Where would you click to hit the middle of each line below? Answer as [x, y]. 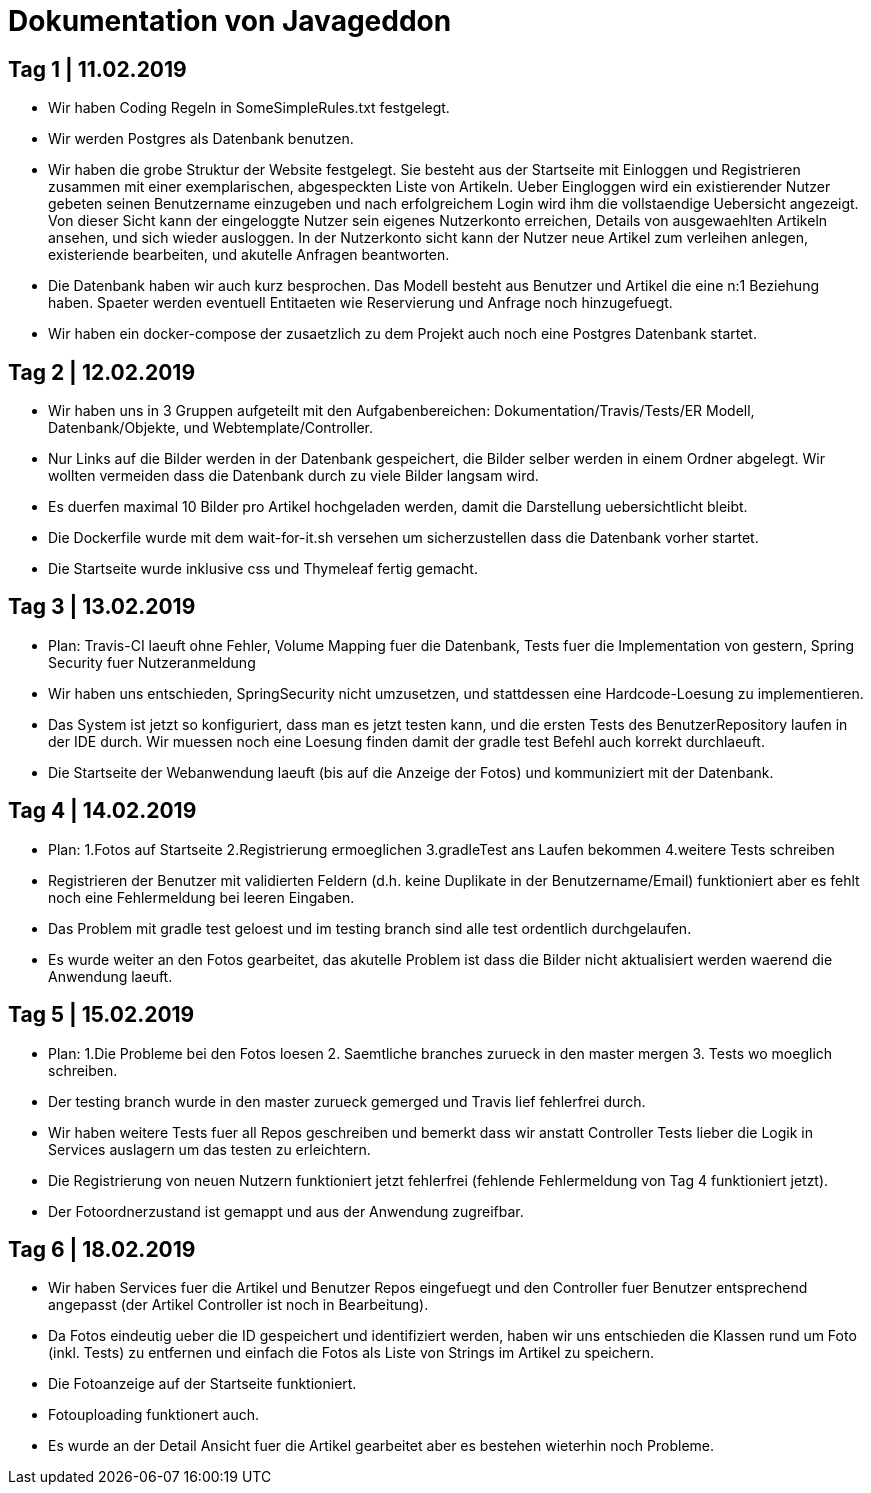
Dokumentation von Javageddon [230, 21]
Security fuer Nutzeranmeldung [152, 662]
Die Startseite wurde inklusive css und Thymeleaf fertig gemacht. [263, 569]
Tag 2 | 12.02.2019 [102, 372]
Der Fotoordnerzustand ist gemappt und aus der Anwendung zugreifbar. [286, 1211]
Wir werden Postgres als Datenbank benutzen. [201, 139]
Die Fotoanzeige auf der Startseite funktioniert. [202, 1384]
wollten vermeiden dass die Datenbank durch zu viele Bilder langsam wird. [293, 476]
